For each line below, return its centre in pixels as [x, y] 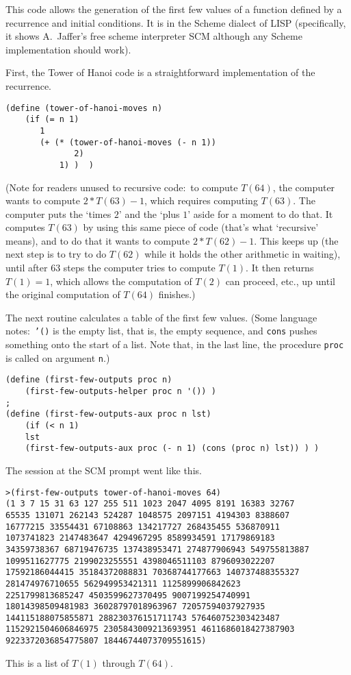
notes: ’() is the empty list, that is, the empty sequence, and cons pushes [161, 331]
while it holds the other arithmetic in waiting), [243, 254]
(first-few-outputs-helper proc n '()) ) [120, 392]
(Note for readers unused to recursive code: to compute [122, 187]
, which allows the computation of [121, 281]
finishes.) [177, 294]
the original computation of [63, 294]
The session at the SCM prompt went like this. [104, 470]
